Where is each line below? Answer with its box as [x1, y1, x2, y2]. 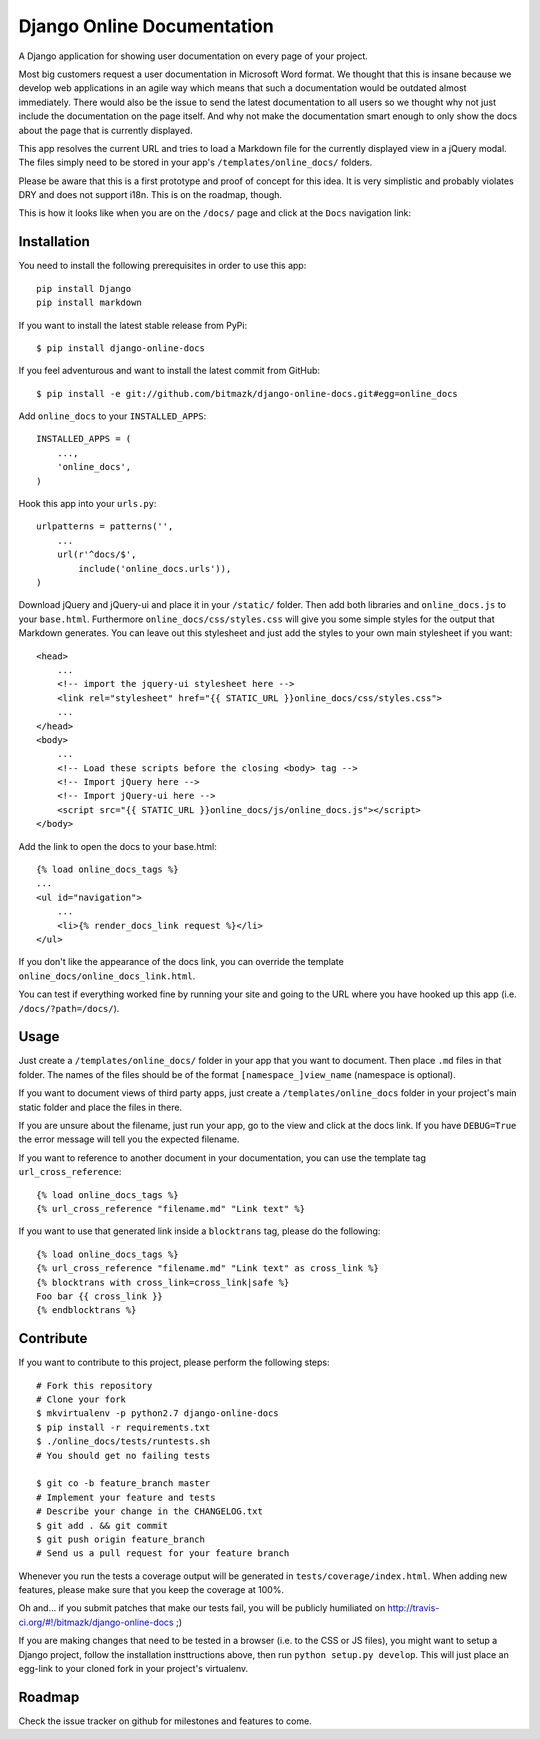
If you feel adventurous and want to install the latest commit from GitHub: [18, 365, 320, 377]
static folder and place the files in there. [18, 1101, 183, 1113]
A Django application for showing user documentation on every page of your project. [18, 50, 369, 62]
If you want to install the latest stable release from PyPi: [18, 319, 248, 331]
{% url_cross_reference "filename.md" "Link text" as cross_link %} [36, 1263, 379, 1274]
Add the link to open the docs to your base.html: [18, 840, 217, 852]
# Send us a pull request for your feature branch [36, 1548, 290, 1559]
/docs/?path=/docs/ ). [18, 1002, 120, 1014]
